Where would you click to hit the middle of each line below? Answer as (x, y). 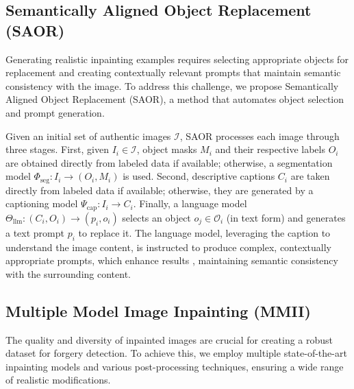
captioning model (42, 203)
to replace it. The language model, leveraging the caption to (204, 232)
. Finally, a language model (190, 203)
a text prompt (35, 232)
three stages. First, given (57, 149)
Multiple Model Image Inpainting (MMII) (158, 310)
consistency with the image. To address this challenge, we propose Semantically (172, 85)
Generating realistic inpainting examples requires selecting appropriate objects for (177, 59)
